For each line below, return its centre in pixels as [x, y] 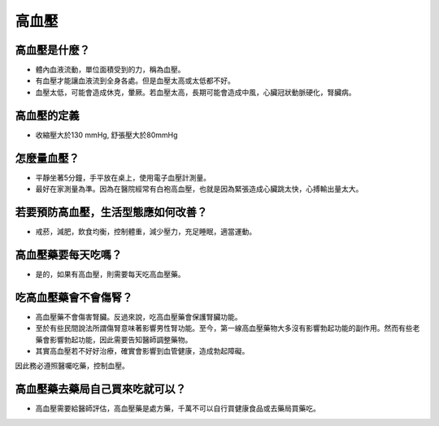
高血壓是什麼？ [52, 50]
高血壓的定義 [47, 115]
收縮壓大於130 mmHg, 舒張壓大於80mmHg [106, 135]
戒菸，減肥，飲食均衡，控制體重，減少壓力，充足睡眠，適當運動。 [146, 231]
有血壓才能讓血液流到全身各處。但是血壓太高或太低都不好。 [135, 80]
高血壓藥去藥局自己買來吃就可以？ [100, 389]
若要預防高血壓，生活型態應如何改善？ [111, 212]
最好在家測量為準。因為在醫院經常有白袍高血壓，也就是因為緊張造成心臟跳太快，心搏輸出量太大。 [199, 189]
